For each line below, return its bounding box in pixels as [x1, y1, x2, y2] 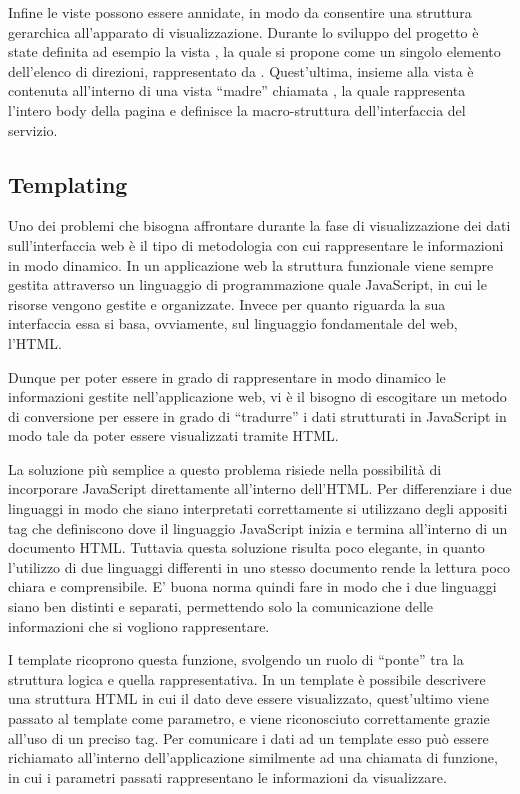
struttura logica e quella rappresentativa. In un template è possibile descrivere [8, 668, 486, 689]
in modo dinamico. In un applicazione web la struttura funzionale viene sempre [8, 254, 494, 275]
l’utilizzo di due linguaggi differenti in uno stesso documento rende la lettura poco [8, 556, 511, 577]
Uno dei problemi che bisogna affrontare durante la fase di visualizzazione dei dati [8, 215, 511, 236]
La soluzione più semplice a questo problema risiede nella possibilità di [8, 458, 442, 479]
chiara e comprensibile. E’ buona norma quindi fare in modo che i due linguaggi [8, 576, 497, 597]
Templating [8, 168, 128, 199]
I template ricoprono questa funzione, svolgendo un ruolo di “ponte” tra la [8, 649, 464, 670]
